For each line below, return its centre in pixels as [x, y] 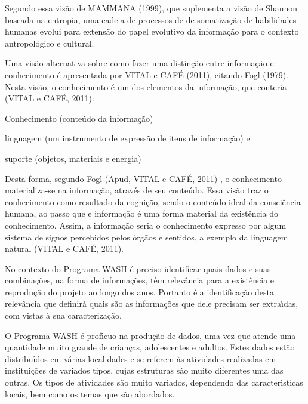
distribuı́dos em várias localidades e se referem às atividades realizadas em [141, 358]
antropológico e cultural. [50, 43]
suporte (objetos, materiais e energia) [73, 158]
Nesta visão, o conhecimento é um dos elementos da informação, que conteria [146, 86]
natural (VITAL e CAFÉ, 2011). [64, 249]
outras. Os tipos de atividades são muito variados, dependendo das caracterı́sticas [154, 382]
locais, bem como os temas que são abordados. [90, 394]
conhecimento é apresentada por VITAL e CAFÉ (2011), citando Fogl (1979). [147, 74]
